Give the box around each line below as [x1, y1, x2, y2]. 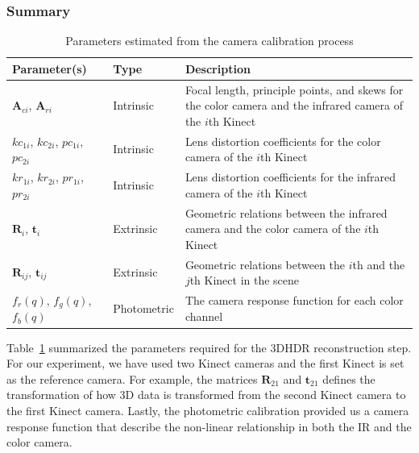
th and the [352, 256, 405, 272]
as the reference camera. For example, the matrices [6, 370, 258, 387]
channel [185, 308, 223, 325]
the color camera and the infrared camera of [185, 97, 403, 114]
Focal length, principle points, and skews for [185, 81, 404, 98]
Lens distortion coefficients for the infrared [185, 168, 396, 185]
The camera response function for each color [185, 292, 404, 309]
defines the [322, 370, 375, 387]
